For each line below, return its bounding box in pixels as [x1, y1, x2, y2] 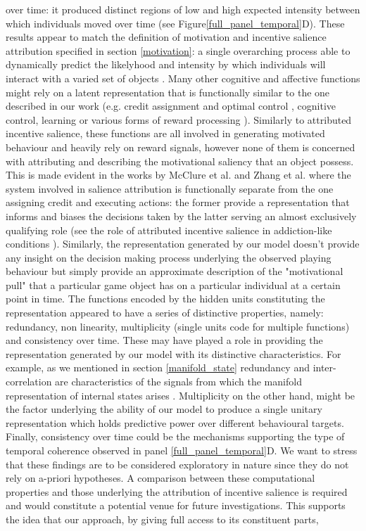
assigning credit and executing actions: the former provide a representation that [6, 195, 350, 210]
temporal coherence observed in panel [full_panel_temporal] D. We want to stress [6, 443, 358, 457]
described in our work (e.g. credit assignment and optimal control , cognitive [6, 98, 336, 113]
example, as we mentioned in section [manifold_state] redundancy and [6, 360, 310, 375]
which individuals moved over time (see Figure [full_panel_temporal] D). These [6, 15, 345, 30]
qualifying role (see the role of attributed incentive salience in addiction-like [6, 222, 332, 237]
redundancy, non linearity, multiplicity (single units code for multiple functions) [6, 319, 350, 333]
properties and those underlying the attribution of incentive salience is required [6, 484, 348, 499]
